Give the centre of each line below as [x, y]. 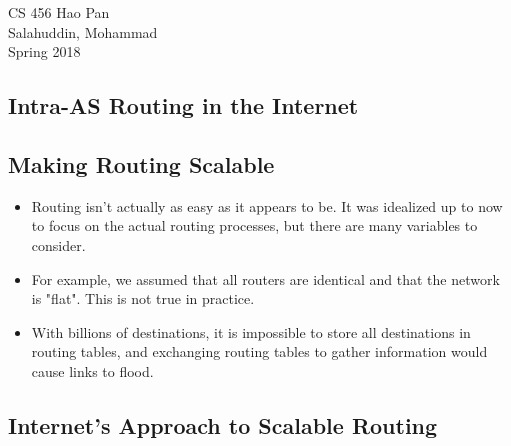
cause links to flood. [92, 370]
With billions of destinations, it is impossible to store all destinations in [251, 331]
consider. [58, 244]
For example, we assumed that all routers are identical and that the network [265, 278]
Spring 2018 [44, 51]
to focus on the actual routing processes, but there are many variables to [254, 225]
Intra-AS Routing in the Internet [183, 105]
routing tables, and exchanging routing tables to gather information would [259, 351]
